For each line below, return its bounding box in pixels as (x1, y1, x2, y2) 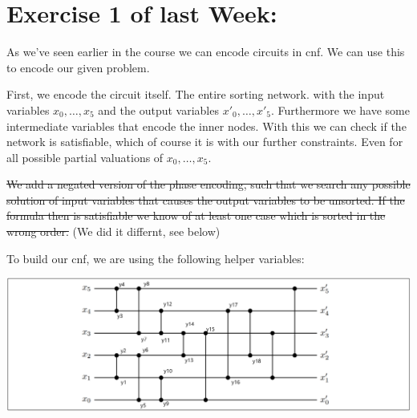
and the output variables (98, 101, 219, 118)
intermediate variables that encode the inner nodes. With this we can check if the (6, 117, 407, 134)
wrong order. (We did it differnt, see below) (6, 223, 221, 240)
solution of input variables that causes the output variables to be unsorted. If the (6, 191, 405, 208)
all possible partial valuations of (6, 148, 164, 165)
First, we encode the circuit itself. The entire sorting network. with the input (6, 86, 385, 103)
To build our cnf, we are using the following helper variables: (6, 250, 305, 266)
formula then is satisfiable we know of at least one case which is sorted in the (6, 207, 386, 224)
